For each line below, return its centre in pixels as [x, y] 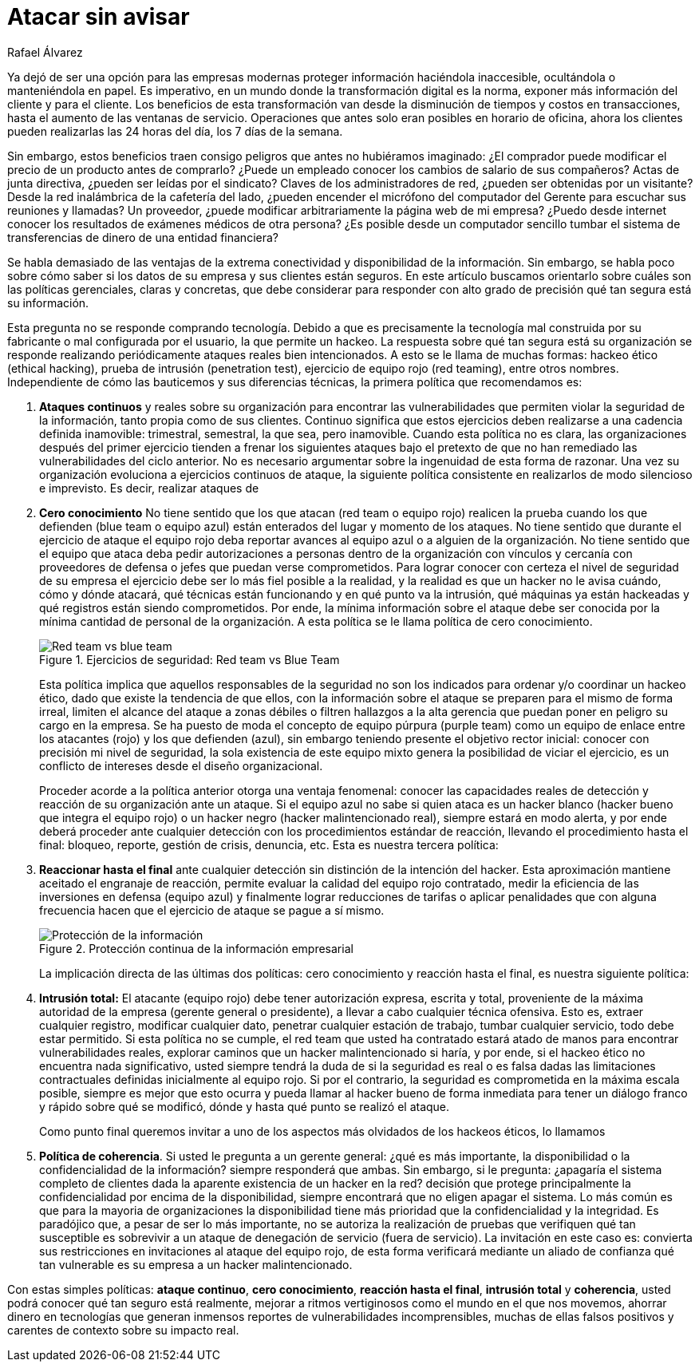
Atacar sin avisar [99, 17]
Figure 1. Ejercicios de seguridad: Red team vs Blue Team [190, 659]
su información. [48, 302]
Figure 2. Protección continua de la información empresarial [196, 948]
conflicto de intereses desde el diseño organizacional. [181, 765]
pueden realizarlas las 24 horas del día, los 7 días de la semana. [175, 131]
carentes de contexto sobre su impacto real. [123, 1330]
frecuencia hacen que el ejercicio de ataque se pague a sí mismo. [212, 910]
